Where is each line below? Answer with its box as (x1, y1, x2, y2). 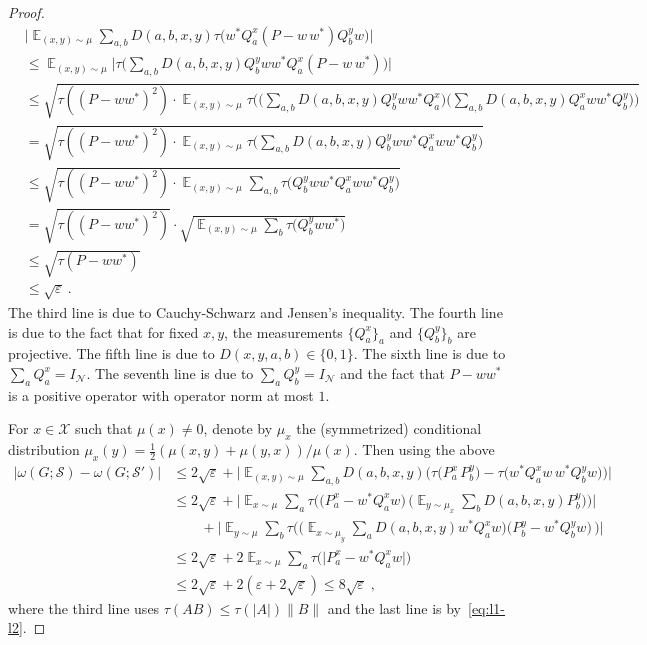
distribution (8, 439, 80, 460)
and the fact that (340, 362, 445, 383)
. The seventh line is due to (86, 362, 254, 383)
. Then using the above (353, 439, 495, 460)
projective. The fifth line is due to (8, 343, 215, 364)
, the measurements (224, 321, 343, 342)
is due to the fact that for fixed (8, 321, 199, 342)
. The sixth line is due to (353, 343, 506, 364)
